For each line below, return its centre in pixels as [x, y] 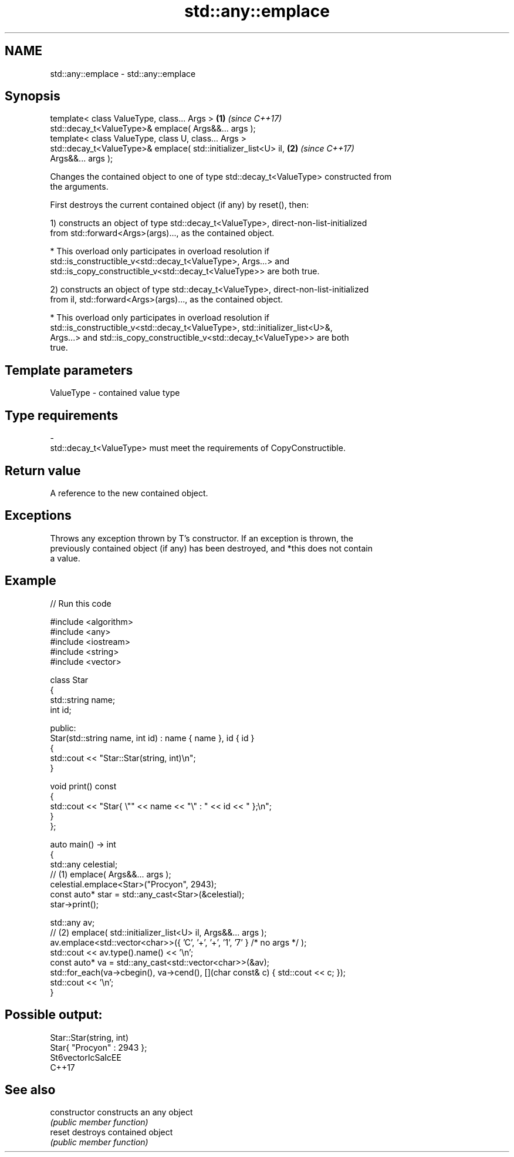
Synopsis [33, 96]
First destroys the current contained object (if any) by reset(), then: [179, 205]
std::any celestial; [84, 864]
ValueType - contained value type [115, 393]
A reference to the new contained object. [129, 493]
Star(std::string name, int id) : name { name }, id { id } [152, 738]
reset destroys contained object [111, 1132]
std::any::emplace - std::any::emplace [123, 73]
